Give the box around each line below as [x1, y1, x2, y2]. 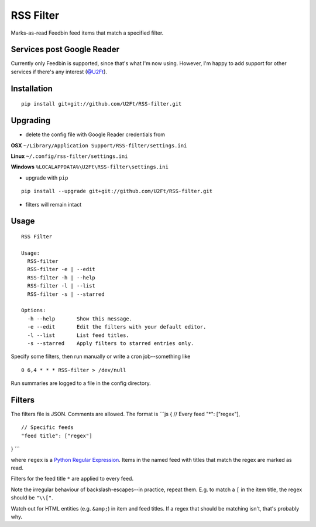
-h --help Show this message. [27, 315, 133, 322]
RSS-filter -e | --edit [27, 266, 96, 273]
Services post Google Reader [11, 45, 120, 55]
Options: [21, 307, 46, 314]
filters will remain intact [25, 201, 82, 208]
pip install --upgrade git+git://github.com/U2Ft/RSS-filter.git [21, 188, 213, 195]
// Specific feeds [21, 424, 74, 431]
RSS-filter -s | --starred [27, 290, 105, 298]
